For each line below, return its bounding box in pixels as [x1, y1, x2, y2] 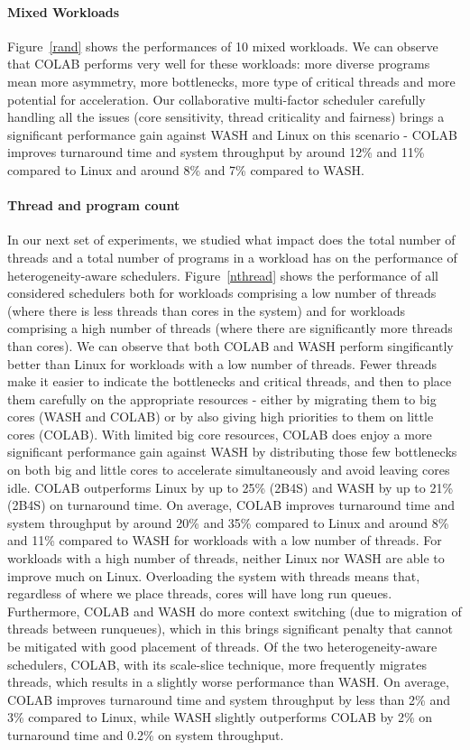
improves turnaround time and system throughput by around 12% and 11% [7, 143, 425, 162]
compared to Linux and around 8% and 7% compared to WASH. [7, 160, 364, 179]
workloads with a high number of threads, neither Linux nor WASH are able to [7, 549, 445, 568]
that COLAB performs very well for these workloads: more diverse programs [7, 54, 430, 73]
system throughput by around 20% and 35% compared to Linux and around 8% [7, 513, 449, 532]
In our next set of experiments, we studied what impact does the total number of [7, 230, 456, 249]
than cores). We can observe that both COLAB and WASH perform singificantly [7, 336, 454, 355]
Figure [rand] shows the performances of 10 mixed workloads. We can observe [7, 36, 438, 55]
